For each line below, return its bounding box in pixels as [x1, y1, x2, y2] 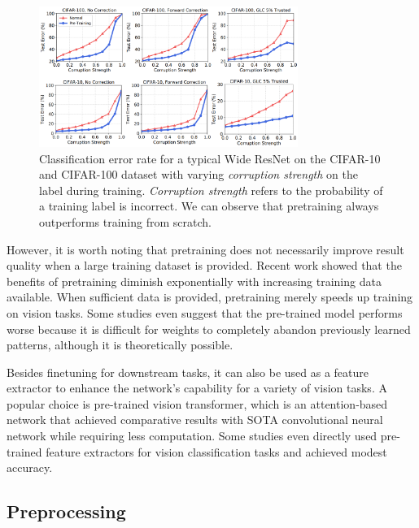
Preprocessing [7, 499, 126, 524]
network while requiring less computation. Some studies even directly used [7, 427, 378, 444]
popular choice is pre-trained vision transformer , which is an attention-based [7, 395, 388, 412]
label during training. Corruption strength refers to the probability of [39, 181, 383, 198]
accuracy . [7, 459, 53, 476]
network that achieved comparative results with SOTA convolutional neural [7, 411, 383, 428]
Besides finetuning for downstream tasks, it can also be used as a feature [7, 363, 369, 380]
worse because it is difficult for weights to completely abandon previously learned [7, 320, 411, 337]
